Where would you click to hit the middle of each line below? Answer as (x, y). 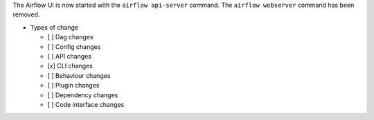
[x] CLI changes (70, 66)
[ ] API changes (69, 56)
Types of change (54, 27)
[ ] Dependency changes (83, 95)
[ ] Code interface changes (86, 104)
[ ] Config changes (74, 47)
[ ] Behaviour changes (79, 75)
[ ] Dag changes (70, 37)
